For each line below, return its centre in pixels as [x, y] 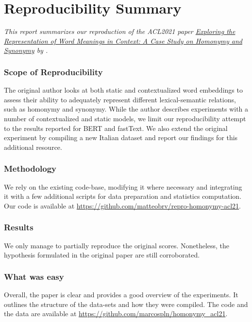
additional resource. [33, 147]
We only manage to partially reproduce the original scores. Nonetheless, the [117, 245]
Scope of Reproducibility [53, 72]
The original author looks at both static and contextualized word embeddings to [123, 90]
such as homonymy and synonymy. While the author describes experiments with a [126, 109]
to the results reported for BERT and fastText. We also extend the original [116, 128]
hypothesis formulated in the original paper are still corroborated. [102, 255]
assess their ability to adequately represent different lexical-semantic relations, [120, 99]
